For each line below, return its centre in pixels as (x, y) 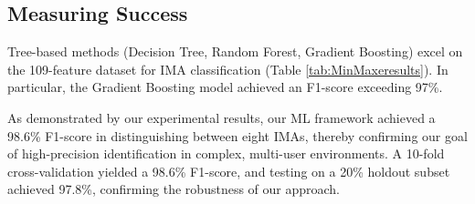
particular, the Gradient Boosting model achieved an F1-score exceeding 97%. (225, 87)
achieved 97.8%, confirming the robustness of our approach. (174, 189)
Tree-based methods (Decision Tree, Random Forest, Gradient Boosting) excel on (235, 51)
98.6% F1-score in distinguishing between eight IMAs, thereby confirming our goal (237, 135)
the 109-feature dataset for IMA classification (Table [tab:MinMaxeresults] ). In (228, 69)
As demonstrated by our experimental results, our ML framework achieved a (222, 117)
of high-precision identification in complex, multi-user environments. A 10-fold (226, 153)
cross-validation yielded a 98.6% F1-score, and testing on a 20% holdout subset (229, 171)
